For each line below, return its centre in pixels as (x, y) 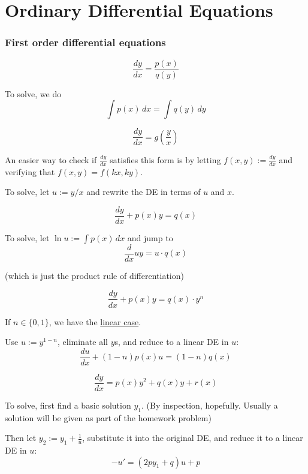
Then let (21, 438)
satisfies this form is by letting (165, 159)
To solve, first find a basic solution (68, 405)
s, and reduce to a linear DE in (172, 342)
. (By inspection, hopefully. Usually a (209, 405)
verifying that (30, 171)
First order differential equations (85, 42)
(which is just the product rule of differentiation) (94, 275)
